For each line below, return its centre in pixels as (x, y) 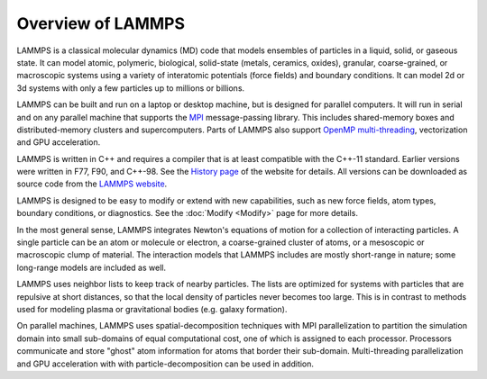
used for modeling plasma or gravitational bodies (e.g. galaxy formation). (152, 309)
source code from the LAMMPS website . (92, 184)
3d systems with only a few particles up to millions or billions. (131, 88)
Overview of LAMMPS (101, 23)
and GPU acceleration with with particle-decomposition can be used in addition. (165, 364)
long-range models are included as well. (92, 267)
